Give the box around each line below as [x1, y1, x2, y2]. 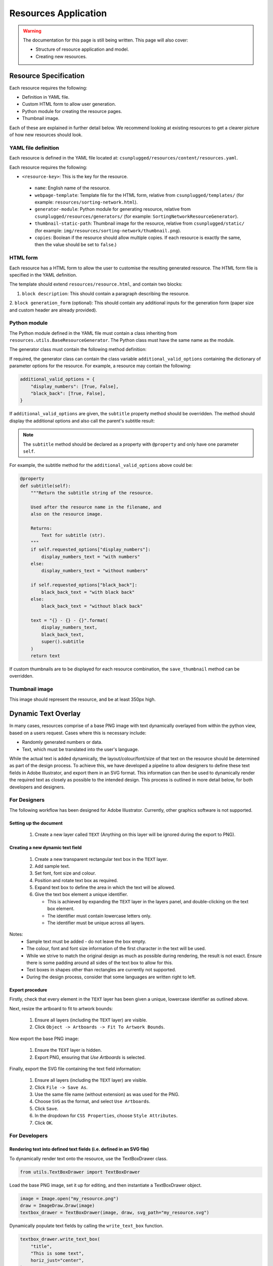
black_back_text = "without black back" [41, 603, 143, 609]
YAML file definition [9, 144, 59, 151]
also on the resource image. [30, 511, 103, 517]
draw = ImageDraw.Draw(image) [20, 1203, 95, 1208]
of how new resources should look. [9, 132, 83, 138]
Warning [23, 28, 41, 34]
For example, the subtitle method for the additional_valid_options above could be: [9, 462, 193, 468]
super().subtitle [41, 639, 84, 645]
